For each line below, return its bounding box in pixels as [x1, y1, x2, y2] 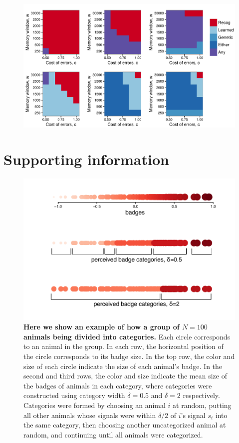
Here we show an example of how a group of [23, 321, 180, 332]
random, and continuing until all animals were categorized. [23, 429, 203, 439]
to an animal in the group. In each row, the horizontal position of [23, 341, 224, 351]
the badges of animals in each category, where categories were [23, 380, 212, 390]
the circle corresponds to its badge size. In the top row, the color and [23, 350, 235, 361]
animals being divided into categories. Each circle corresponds [23, 331, 231, 341]
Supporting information [3, 148, 169, 169]
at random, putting [173, 399, 232, 410]
